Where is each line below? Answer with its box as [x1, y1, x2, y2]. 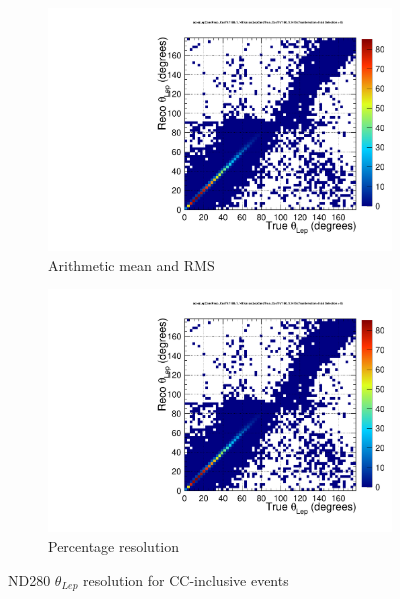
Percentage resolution [48, 536, 180, 556]
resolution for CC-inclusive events [83, 569, 289, 590]
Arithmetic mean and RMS [48, 254, 215, 275]
